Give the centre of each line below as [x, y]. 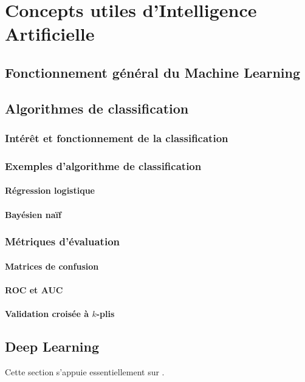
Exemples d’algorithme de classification [103, 165]
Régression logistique [50, 190]
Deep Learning [52, 346]
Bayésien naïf [33, 214]
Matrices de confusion [52, 266]
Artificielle [50, 34]
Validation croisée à [47, 313]
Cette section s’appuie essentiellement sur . [85, 371]
